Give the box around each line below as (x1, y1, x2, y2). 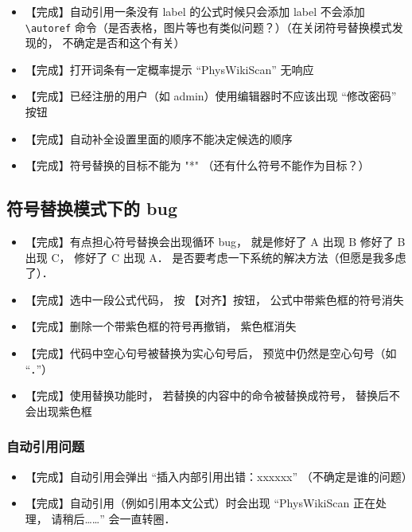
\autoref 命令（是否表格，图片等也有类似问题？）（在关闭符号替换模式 (25, 18, 392, 35)
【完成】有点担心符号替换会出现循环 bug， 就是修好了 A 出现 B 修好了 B (25, 233, 406, 250)
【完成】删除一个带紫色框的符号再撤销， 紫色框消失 (25, 318, 297, 334)
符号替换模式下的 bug (6, 196, 177, 221)
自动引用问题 (6, 436, 85, 456)
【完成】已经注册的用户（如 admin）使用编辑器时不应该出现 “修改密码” (25, 88, 397, 104)
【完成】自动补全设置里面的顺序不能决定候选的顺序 (25, 130, 293, 147)
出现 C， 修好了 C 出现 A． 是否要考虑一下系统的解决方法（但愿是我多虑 (25, 248, 406, 265)
